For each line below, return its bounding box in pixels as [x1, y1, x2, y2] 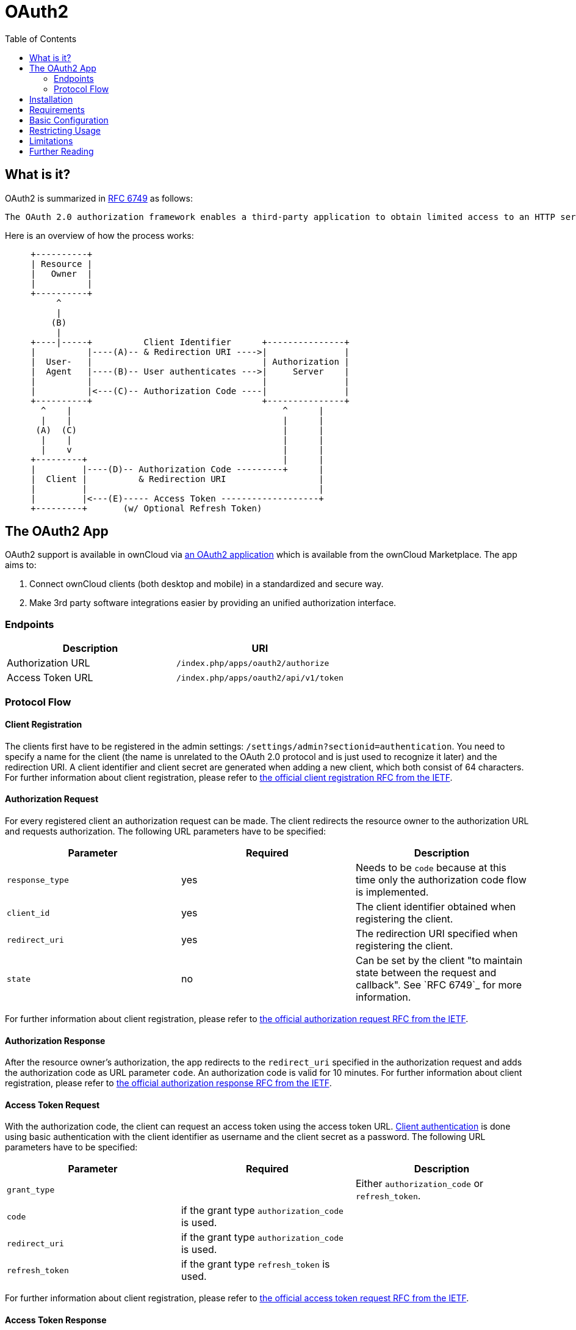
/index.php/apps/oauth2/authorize [176, 658, 329, 668]
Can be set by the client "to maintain [355, 954, 523, 966]
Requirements [29, 104, 85, 115]
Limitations [29, 135, 73, 146]
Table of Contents [5, 33, 77, 44]
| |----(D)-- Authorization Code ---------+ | [31, 464, 324, 474]
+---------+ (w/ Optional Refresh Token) [31, 503, 262, 513]
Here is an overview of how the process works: [5, 230, 194, 241]
